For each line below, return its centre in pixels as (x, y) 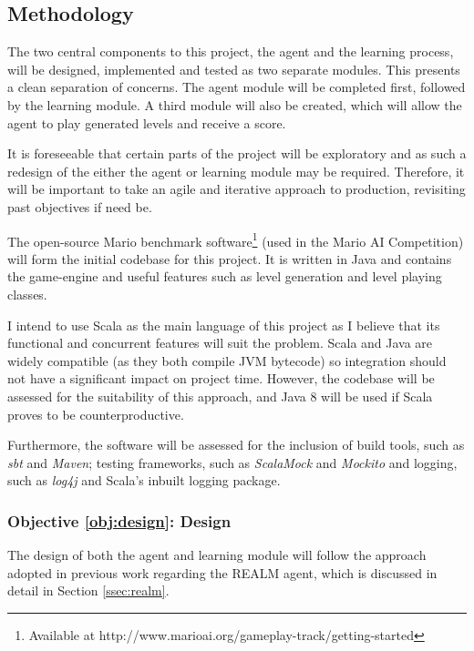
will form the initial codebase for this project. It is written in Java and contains (230, 258)
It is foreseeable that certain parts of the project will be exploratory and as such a (237, 153)
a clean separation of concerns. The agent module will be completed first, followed (237, 87)
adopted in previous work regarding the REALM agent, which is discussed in (222, 572)
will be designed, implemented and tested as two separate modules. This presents (234, 69)
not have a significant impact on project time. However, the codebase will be (221, 378)
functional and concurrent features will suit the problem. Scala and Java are (220, 343)
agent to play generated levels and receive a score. (147, 122)
